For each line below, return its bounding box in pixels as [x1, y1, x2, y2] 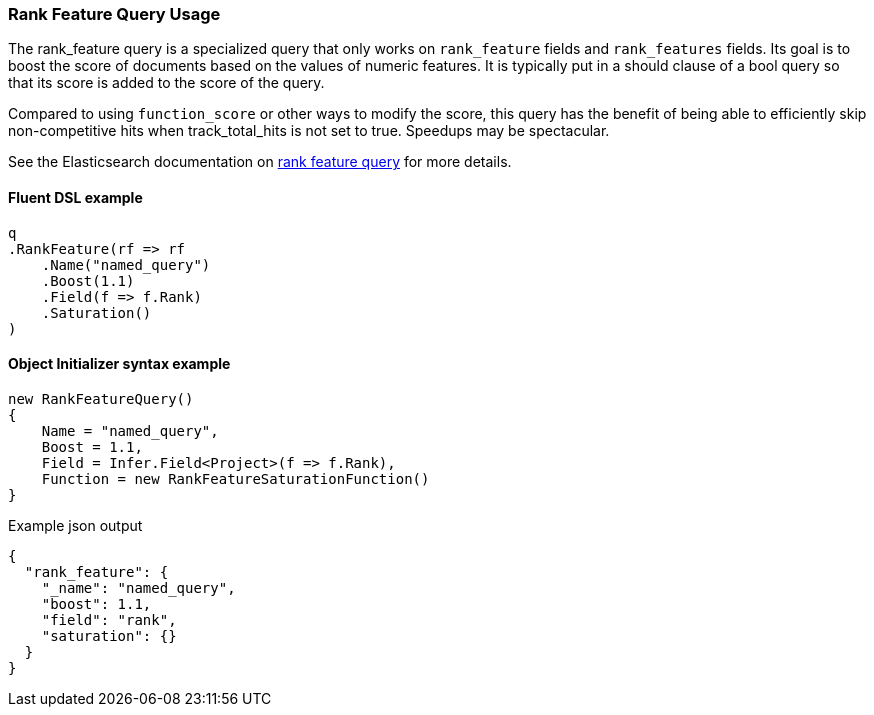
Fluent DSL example [8, 188, 143, 206]
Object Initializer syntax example [8, 355, 231, 373]
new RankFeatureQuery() [8, 390, 194, 407]
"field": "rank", [41, 611, 177, 628]
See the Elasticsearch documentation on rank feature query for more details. [8, 153, 512, 171]
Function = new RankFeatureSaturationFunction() [41, 470, 430, 487]
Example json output [8, 516, 143, 534]
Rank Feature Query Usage [8, 4, 221, 24]
